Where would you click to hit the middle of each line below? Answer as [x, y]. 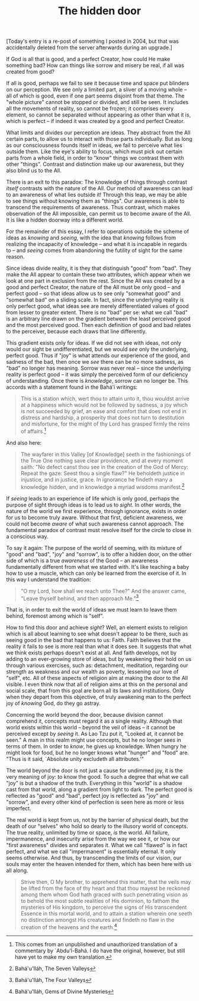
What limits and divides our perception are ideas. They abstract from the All [98, 133]
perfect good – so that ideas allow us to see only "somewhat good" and [93, 294]
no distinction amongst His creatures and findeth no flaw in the [97, 920]
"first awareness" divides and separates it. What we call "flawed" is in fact [97, 845]
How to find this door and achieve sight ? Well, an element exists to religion [97, 628]
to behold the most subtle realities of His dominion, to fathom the [100, 901]
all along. [17, 871]
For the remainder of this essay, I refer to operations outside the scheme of [98, 232]
